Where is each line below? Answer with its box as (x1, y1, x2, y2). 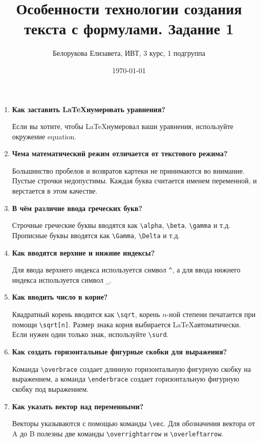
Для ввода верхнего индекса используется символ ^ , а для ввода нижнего (12, 264, 241, 275)
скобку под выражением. (12, 383, 89, 394)
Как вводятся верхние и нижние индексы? (12, 247, 155, 258)
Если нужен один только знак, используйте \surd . (12, 329, 169, 340)
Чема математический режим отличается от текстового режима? (12, 148, 228, 159)
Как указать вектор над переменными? (12, 401, 144, 411)
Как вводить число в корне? (12, 291, 108, 302)
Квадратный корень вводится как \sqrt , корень (12, 309, 160, 320)
